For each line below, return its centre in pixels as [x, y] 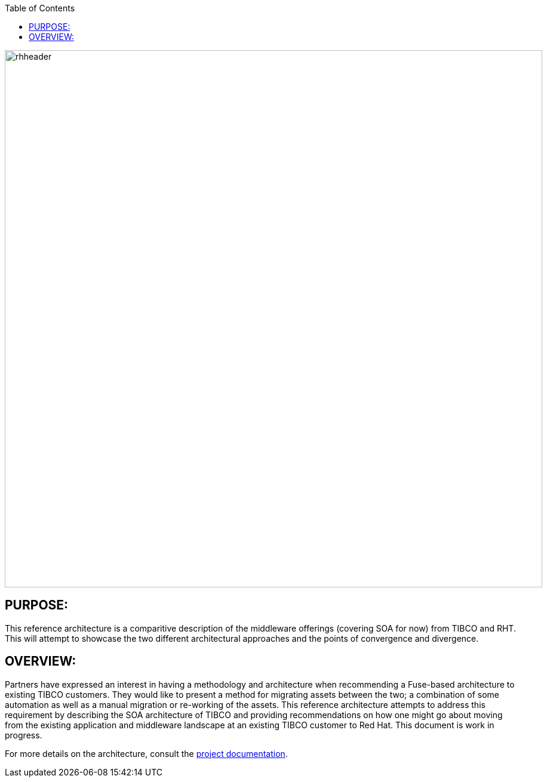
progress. [24, 735]
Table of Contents [40, 8]
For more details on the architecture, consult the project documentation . [146, 753]
